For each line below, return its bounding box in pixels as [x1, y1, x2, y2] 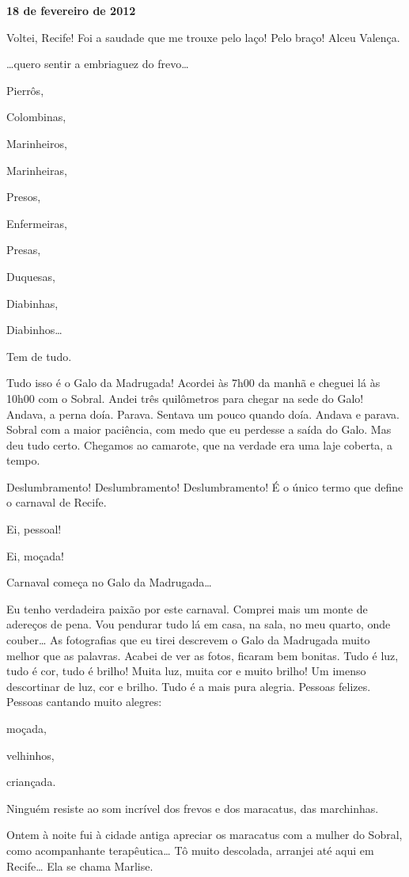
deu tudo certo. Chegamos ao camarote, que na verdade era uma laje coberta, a [6, 436, 392, 453]
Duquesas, [6, 268, 55, 284]
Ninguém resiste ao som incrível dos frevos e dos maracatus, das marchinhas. [6, 799, 379, 816]
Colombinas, [6, 108, 66, 125]
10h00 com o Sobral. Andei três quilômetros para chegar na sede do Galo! [6, 389, 364, 406]
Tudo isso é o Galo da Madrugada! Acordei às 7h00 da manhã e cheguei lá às [6, 374, 381, 391]
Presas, [6, 241, 41, 258]
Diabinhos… [6, 321, 62, 338]
